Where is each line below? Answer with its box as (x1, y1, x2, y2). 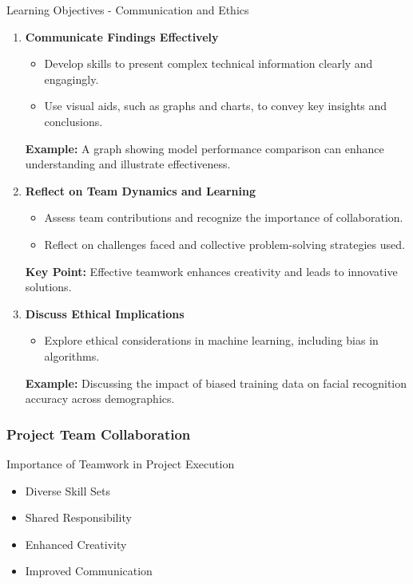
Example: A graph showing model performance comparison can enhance (25, 140, 384, 156)
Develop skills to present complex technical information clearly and (44, 55, 373, 72)
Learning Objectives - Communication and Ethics (6, 2, 249, 18)
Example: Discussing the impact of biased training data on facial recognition (25, 374, 407, 391)
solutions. (25, 278, 72, 295)
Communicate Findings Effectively (25, 28, 219, 45)
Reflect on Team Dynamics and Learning (25, 182, 256, 199)
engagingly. (44, 70, 99, 87)
